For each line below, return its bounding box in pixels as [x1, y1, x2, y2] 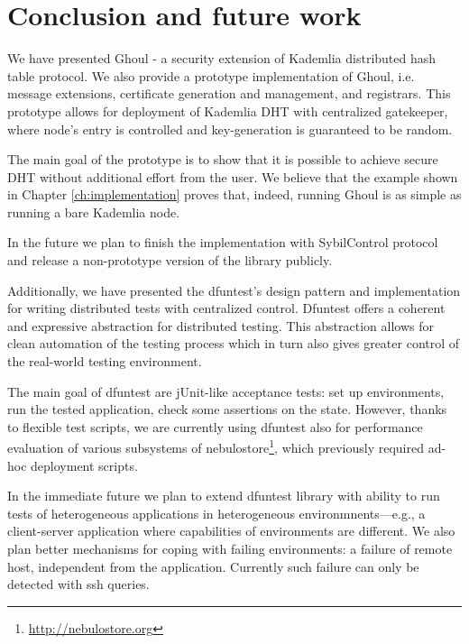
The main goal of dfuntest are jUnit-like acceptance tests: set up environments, [7, 382, 445, 400]
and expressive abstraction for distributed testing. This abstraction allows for [7, 316, 434, 335]
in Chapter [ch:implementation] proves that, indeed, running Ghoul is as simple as [7, 185, 462, 204]
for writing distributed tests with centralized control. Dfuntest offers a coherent [7, 299, 446, 317]
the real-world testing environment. [7, 352, 202, 371]
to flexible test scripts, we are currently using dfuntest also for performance [7, 417, 423, 436]
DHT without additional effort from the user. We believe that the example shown [7, 167, 458, 186]
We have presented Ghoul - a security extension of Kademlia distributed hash [7, 49, 437, 68]
